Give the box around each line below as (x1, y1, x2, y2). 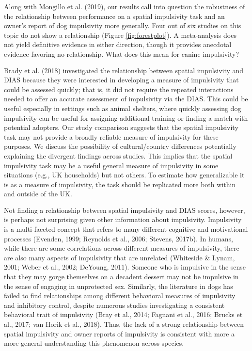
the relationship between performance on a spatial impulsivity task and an (4, 11, 225, 21)
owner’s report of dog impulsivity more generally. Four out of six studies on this (4, 20, 241, 31)
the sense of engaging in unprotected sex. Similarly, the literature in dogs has (4, 281, 233, 291)
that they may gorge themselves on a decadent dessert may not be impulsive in (4, 271, 239, 282)
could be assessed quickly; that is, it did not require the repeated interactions (4, 84, 234, 94)
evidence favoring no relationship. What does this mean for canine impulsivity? (4, 48, 239, 59)
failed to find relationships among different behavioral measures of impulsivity (4, 290, 236, 301)
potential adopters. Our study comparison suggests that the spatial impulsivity (4, 122, 238, 132)
